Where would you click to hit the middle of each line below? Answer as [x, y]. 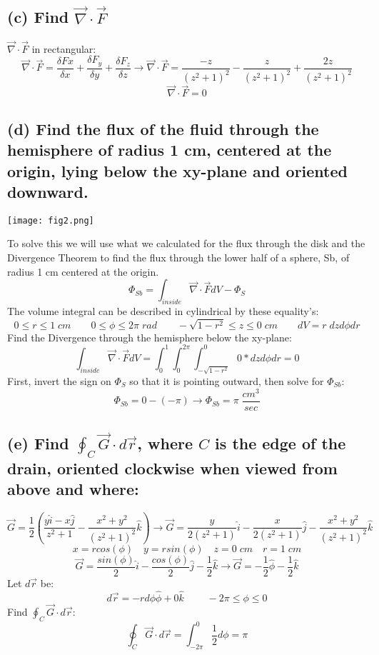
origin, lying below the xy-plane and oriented [177, 170]
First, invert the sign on [59, 380]
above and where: [73, 489]
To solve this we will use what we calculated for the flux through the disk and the [186, 243]
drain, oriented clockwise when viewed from [172, 467]
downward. [48, 191]
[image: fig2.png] [51, 220]
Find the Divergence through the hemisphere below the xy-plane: [150, 337]
